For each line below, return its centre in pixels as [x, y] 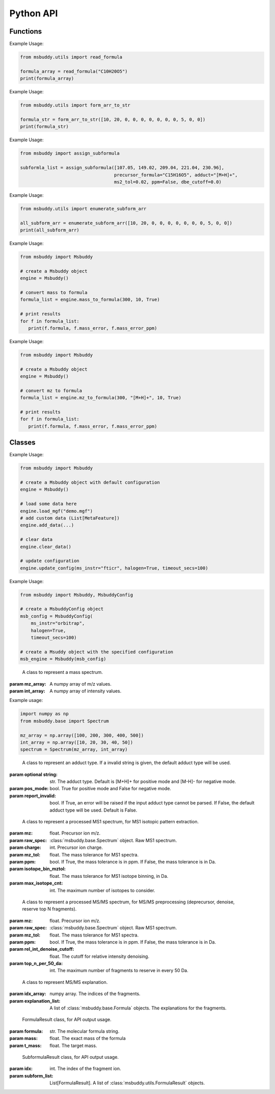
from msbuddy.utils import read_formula [71, 57]
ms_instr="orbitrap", [58, 623]
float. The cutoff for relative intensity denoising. [100, 956]
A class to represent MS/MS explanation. [65, 982]
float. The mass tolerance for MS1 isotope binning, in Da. [109, 876]
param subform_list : [31, 1076]
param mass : [24, 1038]
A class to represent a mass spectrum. [62, 672]
